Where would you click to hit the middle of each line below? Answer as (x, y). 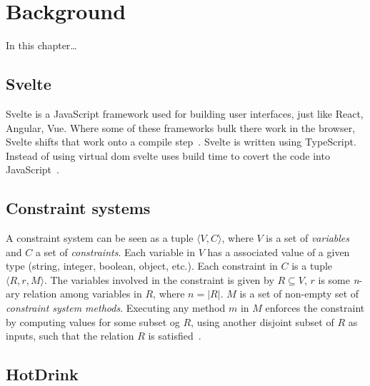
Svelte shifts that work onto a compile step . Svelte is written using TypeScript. (181, 142)
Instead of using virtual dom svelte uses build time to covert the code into (168, 155)
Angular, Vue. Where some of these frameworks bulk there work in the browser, (181, 127)
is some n (339, 279)
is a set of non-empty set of (299, 294)
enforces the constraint (315, 308)
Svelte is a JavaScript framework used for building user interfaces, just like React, (185, 113)
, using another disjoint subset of (262, 321)
